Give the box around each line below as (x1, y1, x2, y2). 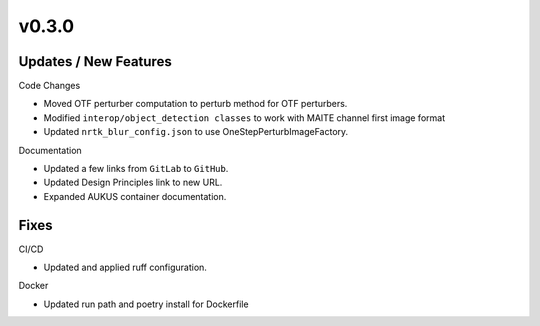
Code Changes (18, 80, 81, 92)
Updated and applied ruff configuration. (43, 261, 207, 274)
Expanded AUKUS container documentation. (43, 190, 227, 202)
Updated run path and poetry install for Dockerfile (43, 298, 249, 310)
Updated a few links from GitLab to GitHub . (43, 163, 229, 175)
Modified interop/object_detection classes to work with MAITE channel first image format (43, 111, 445, 124)
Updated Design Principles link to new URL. (43, 176, 223, 189)
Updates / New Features (18, 53, 172, 70)
